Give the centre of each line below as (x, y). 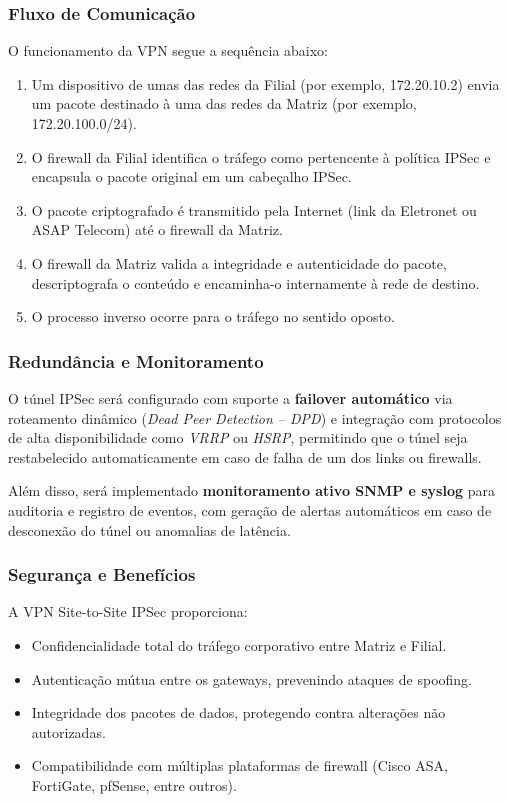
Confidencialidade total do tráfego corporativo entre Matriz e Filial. (239, 644)
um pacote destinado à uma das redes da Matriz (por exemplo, (224, 103)
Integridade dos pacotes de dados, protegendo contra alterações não (238, 712)
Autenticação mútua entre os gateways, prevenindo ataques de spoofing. (251, 678)
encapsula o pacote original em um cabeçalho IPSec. (191, 176)
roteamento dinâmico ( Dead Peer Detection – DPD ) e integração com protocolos (255, 417)
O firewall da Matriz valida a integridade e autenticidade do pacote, (239, 262)
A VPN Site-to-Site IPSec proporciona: (128, 611)
